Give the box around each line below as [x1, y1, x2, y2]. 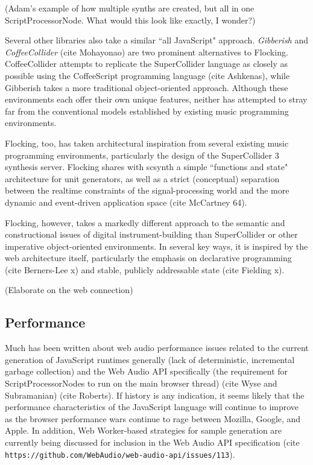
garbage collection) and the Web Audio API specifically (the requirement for [5, 365, 288, 378]
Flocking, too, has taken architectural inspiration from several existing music [5, 136, 289, 149]
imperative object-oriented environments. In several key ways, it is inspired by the [5, 239, 308, 252]
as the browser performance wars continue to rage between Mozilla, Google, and [5, 412, 301, 425]
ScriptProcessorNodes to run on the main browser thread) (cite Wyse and [5, 377, 277, 390]
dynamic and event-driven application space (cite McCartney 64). [5, 195, 247, 208]
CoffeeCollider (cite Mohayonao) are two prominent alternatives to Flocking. [5, 45, 288, 58]
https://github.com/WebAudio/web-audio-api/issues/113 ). [5, 448, 235, 460]
